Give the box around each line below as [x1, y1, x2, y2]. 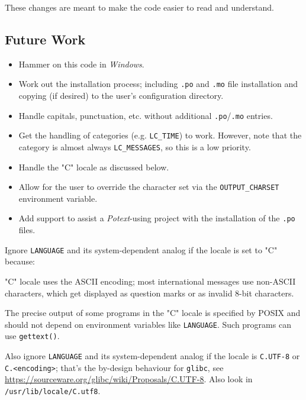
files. [18, 224, 36, 236]
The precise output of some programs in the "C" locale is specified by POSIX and [5, 307, 301, 319]
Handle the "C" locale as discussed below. [18, 160, 169, 173]
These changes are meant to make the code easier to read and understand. [5, 1, 275, 13]
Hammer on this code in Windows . [18, 57, 144, 70]
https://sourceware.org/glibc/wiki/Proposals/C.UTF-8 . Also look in [5, 373, 253, 385]
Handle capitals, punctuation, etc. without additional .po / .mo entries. [18, 109, 273, 121]
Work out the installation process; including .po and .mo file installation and [18, 78, 298, 90]
